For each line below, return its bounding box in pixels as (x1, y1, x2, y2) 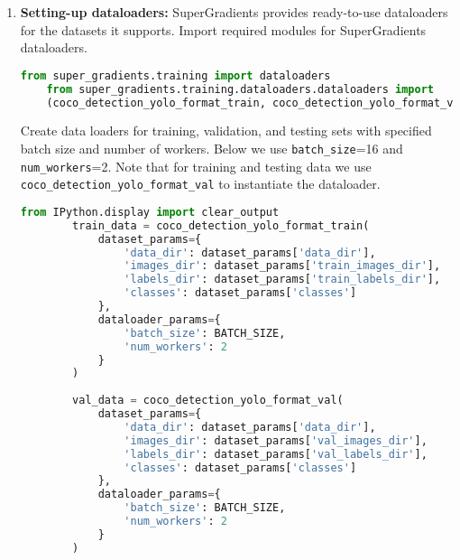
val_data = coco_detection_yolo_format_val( (72, 394, 344, 407)
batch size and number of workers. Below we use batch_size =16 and (20, 139, 403, 157)
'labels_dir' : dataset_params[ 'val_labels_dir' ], (124, 447, 428, 461)
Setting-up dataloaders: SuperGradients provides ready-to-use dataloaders (20, 3, 448, 21)
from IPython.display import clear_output (20, 205, 280, 219)
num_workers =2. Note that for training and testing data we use (20, 156, 372, 175)
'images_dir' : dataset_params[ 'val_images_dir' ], (124, 434, 428, 447)
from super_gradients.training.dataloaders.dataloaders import (46, 82, 434, 96)
